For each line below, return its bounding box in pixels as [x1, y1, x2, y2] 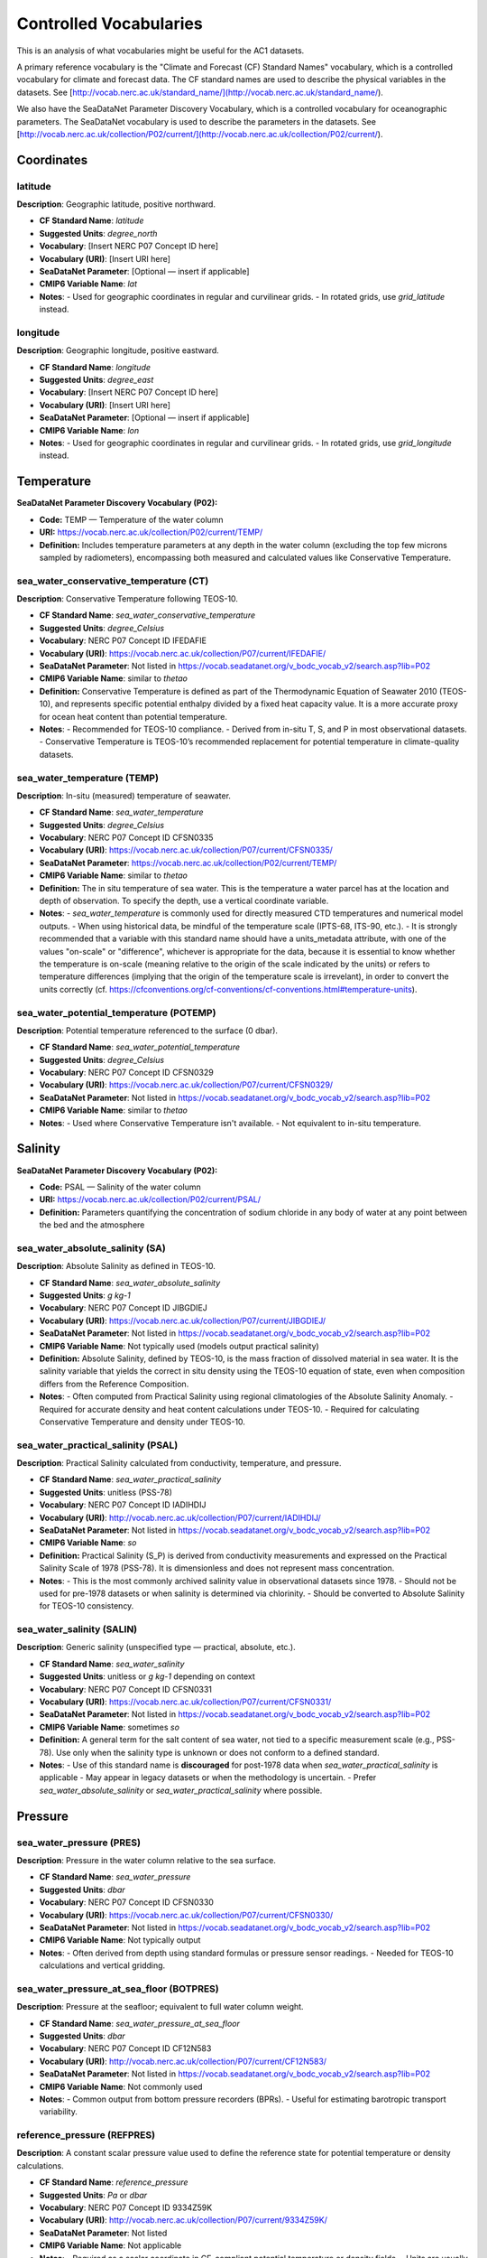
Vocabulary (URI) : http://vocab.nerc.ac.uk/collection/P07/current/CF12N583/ [39, 2056, 327, 2067]
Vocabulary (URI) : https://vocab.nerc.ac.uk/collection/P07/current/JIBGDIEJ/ [39, 1315, 326, 1326]
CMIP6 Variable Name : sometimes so [39, 1721, 180, 1732]
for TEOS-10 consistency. [39, 1600, 134, 1611]
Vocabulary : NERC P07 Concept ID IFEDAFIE [39, 635, 207, 646]
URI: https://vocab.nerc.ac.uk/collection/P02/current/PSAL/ [39, 1194, 262, 1205]
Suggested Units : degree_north [39, 228, 158, 238]
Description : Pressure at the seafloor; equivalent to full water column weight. [16, 2001, 304, 2012]
